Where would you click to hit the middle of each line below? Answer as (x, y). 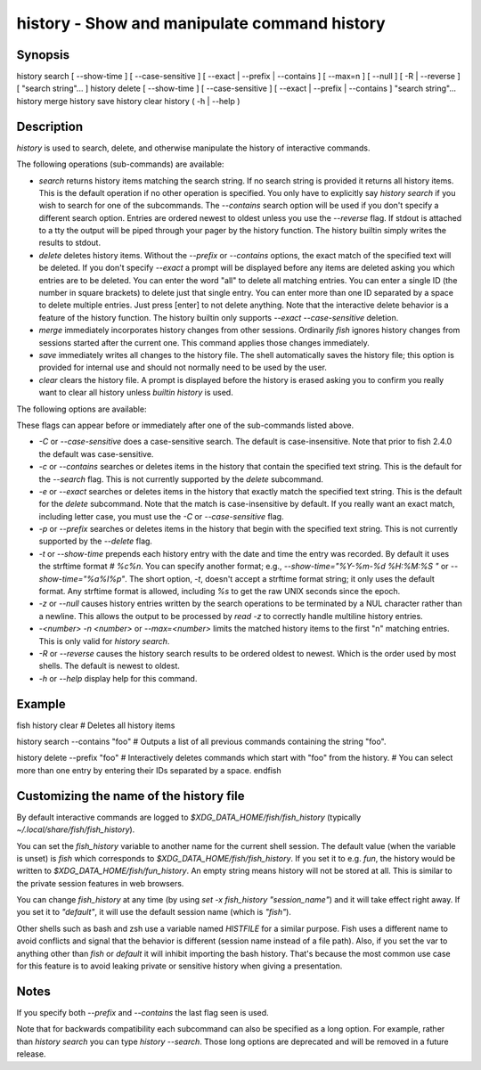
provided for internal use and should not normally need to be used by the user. (183, 368)
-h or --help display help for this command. (118, 678)
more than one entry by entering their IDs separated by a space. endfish (149, 770)
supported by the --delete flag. (96, 541)
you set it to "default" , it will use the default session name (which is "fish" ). (154, 912)
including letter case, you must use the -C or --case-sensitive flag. (161, 516)
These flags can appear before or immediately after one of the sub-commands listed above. (185, 425)
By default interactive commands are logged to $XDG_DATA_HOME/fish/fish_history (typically (189, 817)
